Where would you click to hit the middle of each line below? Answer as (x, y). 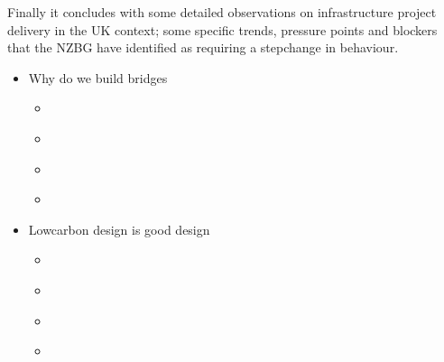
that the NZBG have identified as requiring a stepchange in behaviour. (203, 47)
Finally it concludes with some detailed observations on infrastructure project (222, 12)
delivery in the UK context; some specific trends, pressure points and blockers (222, 29)
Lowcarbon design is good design (119, 229)
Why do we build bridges (98, 77)
